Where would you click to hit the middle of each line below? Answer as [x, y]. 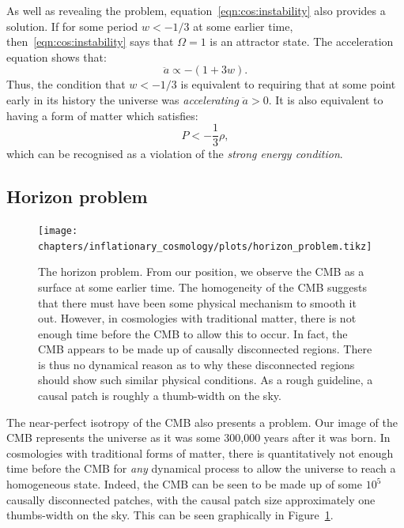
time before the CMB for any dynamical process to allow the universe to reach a [201, 468]
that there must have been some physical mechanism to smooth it [197, 302]
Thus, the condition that [66, 84]
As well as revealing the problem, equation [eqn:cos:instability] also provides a [196, 10]
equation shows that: [57, 57]
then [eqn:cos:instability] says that [90, 41]
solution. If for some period [72, 26]
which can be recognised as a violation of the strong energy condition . [175, 154]
